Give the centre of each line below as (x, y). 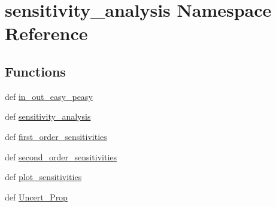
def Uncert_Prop (36, 197)
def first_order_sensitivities (56, 136)
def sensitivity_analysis (48, 116)
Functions (35, 71)
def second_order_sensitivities (61, 156)
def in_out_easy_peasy (49, 96)
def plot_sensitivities (43, 177)
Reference (46, 33)
